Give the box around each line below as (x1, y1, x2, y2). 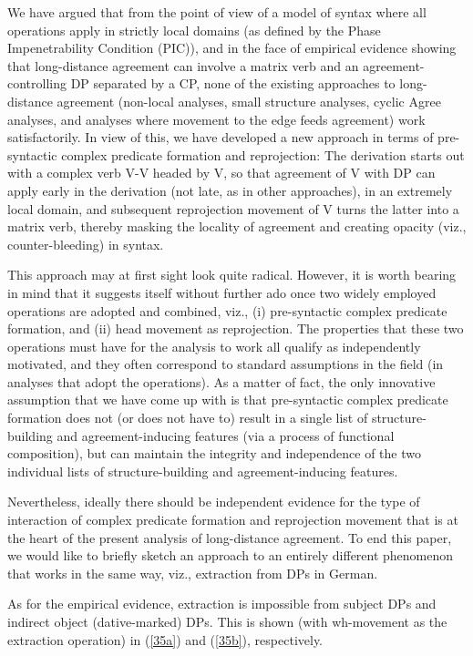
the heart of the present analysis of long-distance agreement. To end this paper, (7, 528, 452, 547)
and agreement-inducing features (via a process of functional (57, 425, 395, 445)
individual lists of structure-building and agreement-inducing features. (7, 461, 398, 480)
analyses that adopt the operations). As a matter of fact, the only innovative (7, 372, 436, 391)
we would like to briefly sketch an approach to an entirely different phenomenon (7, 546, 454, 565)
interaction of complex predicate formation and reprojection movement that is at (7, 510, 458, 529)
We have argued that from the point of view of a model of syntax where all (7, 3, 427, 21)
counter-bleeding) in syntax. (7, 234, 164, 253)
